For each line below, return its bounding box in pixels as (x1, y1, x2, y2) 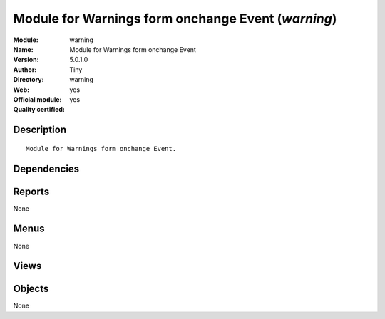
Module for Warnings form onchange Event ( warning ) (13, 11, 337, 26)
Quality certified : (13, 105, 66, 114)
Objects (13, 283, 49, 295)
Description (13, 124, 67, 136)
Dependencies (13, 162, 80, 174)
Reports (13, 185, 50, 197)
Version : (13, 56, 39, 64)
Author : (13, 65, 37, 74)
